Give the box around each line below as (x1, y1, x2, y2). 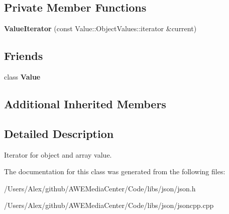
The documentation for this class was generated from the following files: (4, 166, 225, 177)
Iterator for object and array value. (4, 149, 112, 160)
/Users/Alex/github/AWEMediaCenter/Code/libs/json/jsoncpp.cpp (4, 200, 214, 210)
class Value (4, 72, 41, 82)
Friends (4, 48, 43, 63)
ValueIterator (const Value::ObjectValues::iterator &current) (4, 23, 197, 34)
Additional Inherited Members (4, 96, 166, 111)
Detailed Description (4, 125, 114, 141)
